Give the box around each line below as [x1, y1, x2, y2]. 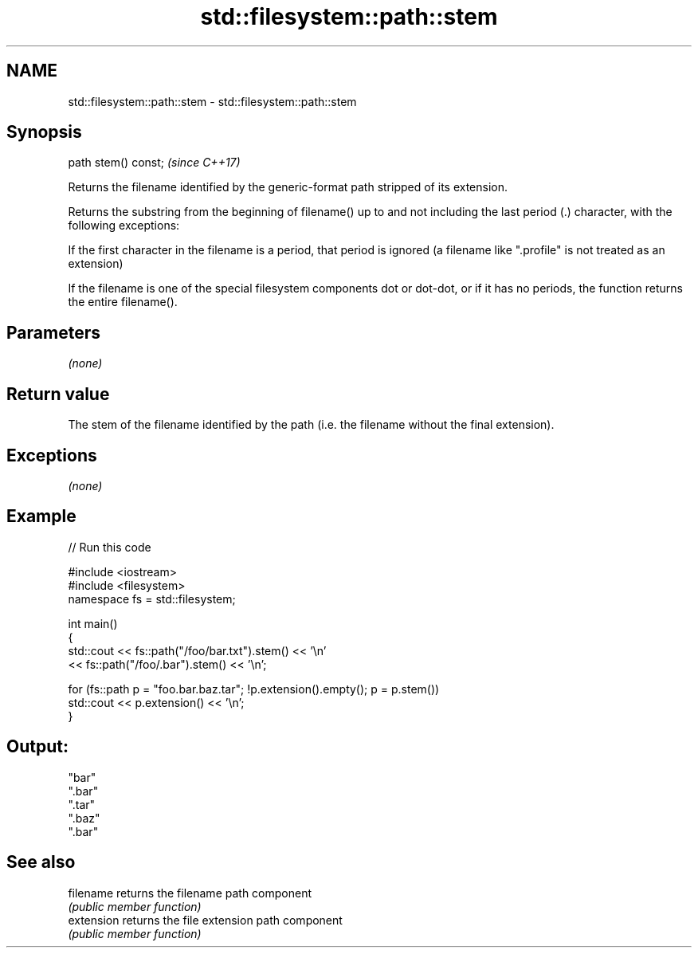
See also [6, 852, 76, 873]
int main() [68, 616, 118, 630]
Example [6, 506, 76, 527]
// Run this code [68, 540, 151, 554]
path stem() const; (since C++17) [68, 155, 241, 170]
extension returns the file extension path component [68, 913, 343, 927]
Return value [6, 383, 110, 404]
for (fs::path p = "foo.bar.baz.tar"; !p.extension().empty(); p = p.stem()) [68, 681, 440, 696]
